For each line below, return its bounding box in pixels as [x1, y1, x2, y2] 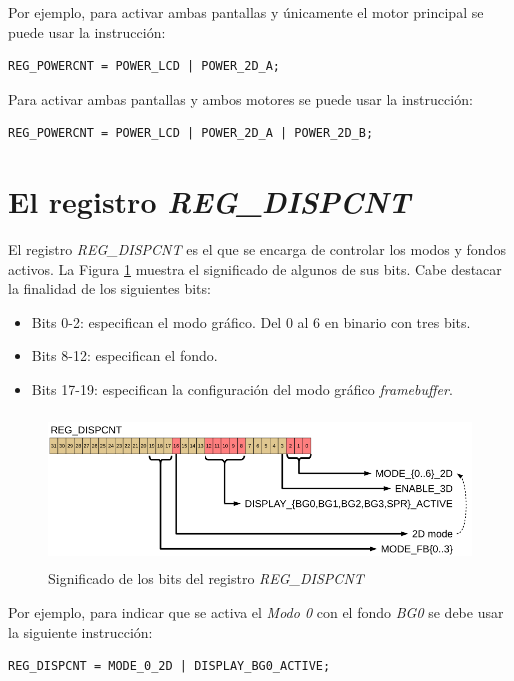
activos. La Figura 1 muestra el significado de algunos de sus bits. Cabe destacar [8, 258, 502, 279]
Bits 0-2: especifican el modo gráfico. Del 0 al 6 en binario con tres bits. [31, 311, 471, 332]
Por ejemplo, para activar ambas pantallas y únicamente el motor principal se [8, 2, 484, 22]
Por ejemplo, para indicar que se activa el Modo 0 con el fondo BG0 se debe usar [8, 602, 504, 623]
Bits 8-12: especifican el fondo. [31, 345, 218, 366]
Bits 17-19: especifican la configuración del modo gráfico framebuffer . [31, 379, 453, 400]
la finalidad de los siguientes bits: [8, 278, 211, 299]
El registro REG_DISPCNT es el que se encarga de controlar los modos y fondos [8, 239, 506, 260]
